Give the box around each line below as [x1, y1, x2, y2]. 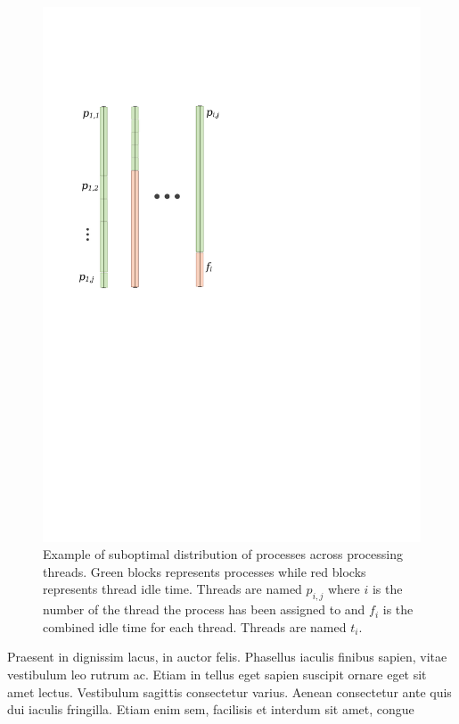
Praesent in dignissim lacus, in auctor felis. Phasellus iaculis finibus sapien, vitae [7, 647, 447, 666]
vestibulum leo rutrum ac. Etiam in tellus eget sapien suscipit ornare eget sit [7, 665, 427, 684]
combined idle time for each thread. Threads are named [43, 617, 347, 636]
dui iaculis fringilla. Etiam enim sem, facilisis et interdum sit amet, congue [7, 700, 414, 719]
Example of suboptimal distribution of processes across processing [43, 545, 403, 564]
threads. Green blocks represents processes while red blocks [43, 562, 366, 580]
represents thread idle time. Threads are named [43, 580, 302, 598]
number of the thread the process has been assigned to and [43, 600, 365, 619]
